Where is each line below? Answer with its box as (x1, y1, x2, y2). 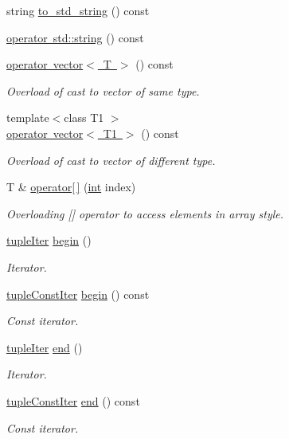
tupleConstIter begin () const (6, 285, 150, 302)
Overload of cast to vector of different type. (6, 151, 216, 168)
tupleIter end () (6, 339, 83, 355)
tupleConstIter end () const (6, 392, 140, 409)
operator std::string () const (6, 29, 144, 45)
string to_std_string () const (6, 2, 150, 18)
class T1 (64, 109, 104, 126)
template (6, 109, 49, 126)
